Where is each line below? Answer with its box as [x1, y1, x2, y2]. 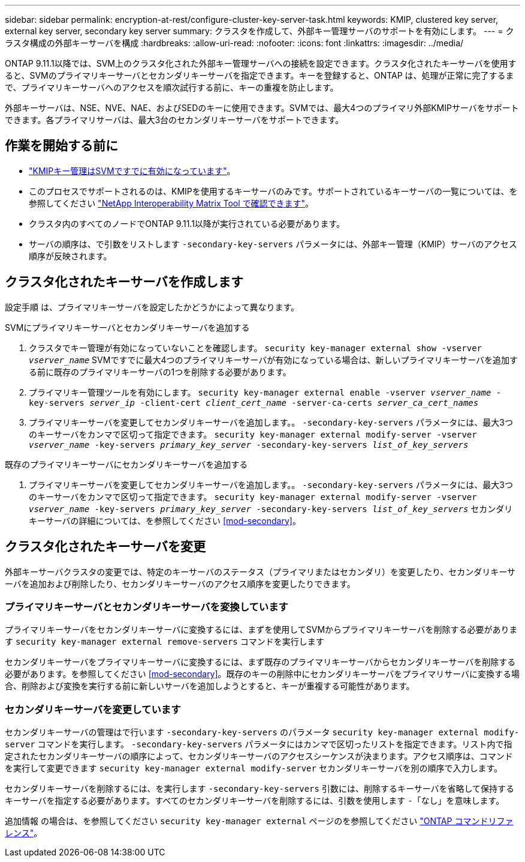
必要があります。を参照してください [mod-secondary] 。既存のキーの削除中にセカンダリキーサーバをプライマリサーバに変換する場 [5, 669, 520, 680]
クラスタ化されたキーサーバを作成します [5, 274, 243, 290]
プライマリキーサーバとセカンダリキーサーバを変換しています [5, 600, 288, 613]
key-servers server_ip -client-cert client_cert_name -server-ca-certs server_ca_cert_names [29, 397, 479, 408]
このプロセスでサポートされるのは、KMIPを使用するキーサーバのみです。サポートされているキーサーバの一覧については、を [29, 185, 518, 196]
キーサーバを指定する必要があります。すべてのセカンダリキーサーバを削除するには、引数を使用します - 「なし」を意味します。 [5, 795, 505, 806]
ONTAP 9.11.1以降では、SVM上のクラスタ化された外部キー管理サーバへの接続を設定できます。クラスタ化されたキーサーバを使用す [5, 58, 517, 68]
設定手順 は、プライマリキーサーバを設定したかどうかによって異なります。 [5, 301, 299, 312]
